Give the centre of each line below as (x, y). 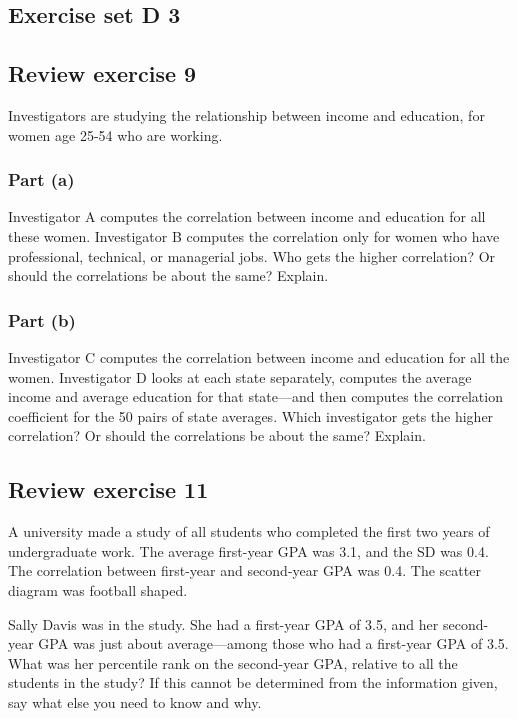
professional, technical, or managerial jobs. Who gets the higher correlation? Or (252, 255)
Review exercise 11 (108, 489)
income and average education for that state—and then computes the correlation (255, 396)
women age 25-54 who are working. (115, 134)
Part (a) (41, 179)
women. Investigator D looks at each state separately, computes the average (240, 376)
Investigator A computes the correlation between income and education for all (247, 216)
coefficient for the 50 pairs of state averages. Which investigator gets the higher (251, 415)
